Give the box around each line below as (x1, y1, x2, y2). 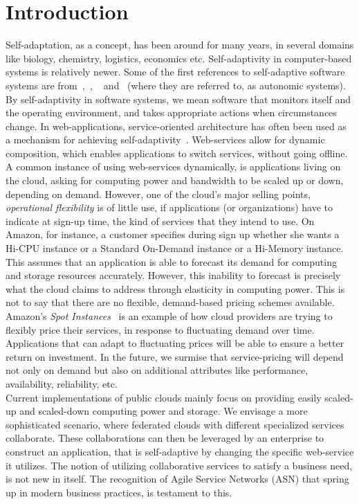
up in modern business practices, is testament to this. (6, 485, 232, 499)
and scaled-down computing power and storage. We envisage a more (19, 404, 308, 418)
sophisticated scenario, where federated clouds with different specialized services (6, 417, 344, 431)
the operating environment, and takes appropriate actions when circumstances (6, 105, 337, 120)
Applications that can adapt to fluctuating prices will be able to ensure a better (6, 336, 344, 350)
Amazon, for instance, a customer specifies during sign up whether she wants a (6, 227, 340, 242)
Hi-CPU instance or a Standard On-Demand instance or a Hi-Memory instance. (6, 241, 344, 255)
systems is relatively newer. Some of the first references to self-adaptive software (6, 64, 345, 79)
